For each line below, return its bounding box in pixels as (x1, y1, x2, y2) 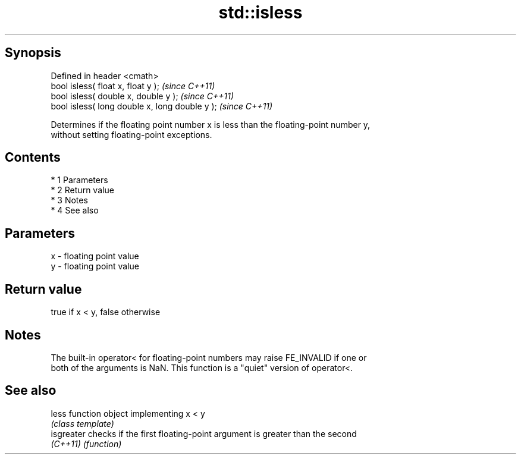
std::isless (218, 2, 303, 23)
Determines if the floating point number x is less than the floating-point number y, (51, 119, 371, 130)
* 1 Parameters (51, 175, 108, 186)
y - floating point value (51, 261, 139, 272)
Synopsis (5, 45, 61, 61)
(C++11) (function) (51, 438, 122, 449)
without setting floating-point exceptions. (51, 129, 212, 140)
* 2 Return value (51, 185, 114, 196)
